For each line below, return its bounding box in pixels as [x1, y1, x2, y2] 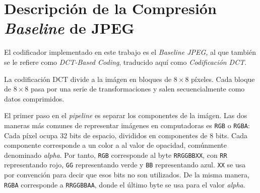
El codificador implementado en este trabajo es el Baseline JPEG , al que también [4, 47, 256, 57]
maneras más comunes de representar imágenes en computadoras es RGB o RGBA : [4, 120, 250, 130]
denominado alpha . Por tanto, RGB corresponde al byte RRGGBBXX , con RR [4, 149, 227, 160]
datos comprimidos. [4, 93, 64, 104]
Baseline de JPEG [4, 18, 135, 39]
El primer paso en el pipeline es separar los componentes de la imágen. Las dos [4, 110, 247, 121]
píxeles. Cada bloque [191, 73, 255, 84]
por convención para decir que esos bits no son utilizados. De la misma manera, [4, 169, 249, 180]
